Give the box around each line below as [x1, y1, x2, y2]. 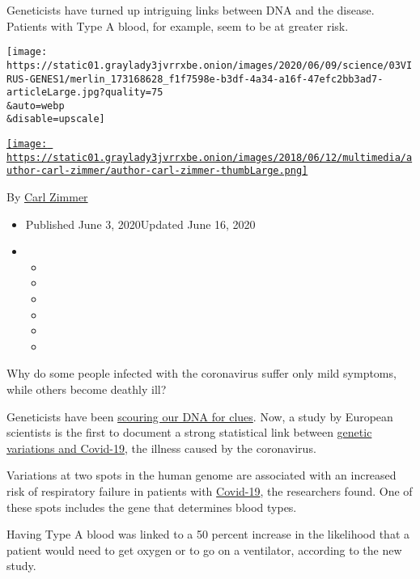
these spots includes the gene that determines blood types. [6, 498, 297, 515]
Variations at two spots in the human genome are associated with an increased [6, 467, 397, 484]
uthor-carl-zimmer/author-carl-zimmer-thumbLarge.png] [6, 165, 308, 177]
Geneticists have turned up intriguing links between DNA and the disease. [6, 2, 375, 18]
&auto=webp [6, 99, 65, 112]
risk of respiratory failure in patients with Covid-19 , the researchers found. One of [6, 483, 413, 499]
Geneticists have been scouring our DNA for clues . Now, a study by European [6, 408, 393, 425]
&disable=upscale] [6, 113, 105, 125]
